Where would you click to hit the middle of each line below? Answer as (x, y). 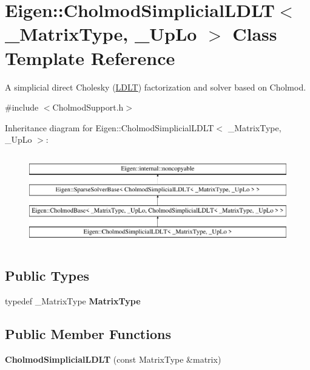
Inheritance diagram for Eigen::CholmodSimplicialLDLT (110, 127)
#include (22, 107)
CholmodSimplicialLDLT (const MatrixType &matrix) (113, 359)
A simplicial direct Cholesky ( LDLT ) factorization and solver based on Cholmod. (156, 87)
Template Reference (90, 57)
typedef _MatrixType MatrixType (73, 300)
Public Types (47, 276)
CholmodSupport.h (88, 107)
